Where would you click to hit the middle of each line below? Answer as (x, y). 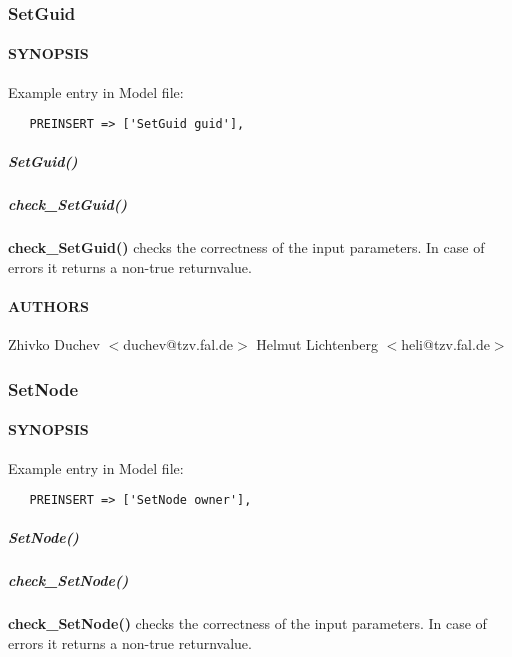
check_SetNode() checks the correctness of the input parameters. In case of (247, 623)
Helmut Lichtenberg (317, 344)
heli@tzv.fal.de (445, 344)
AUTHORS (49, 306)
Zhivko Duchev (54, 344)
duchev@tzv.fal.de (178, 344)
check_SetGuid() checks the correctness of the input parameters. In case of (246, 247)
